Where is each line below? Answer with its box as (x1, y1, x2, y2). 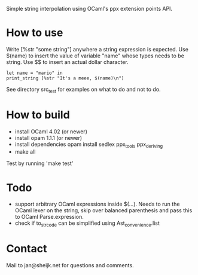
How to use (6, 26, 63, 39)
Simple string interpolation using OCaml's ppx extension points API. (6, 5, 172, 12)
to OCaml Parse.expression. (14, 213, 84, 221)
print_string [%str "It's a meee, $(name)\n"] (6, 75, 124, 81)
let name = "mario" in (6, 70, 63, 76)
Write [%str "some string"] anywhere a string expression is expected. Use (6, 45, 188, 53)
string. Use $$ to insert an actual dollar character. (6, 58, 129, 65)
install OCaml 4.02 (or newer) (14, 128, 88, 135)
